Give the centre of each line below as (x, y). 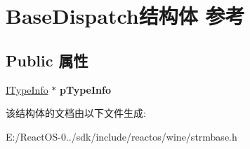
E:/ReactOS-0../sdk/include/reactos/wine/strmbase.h (121, 136)
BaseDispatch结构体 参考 (125, 16)
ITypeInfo (27, 89)
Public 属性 (47, 60)
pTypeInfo (86, 89)
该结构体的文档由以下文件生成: (76, 113)
